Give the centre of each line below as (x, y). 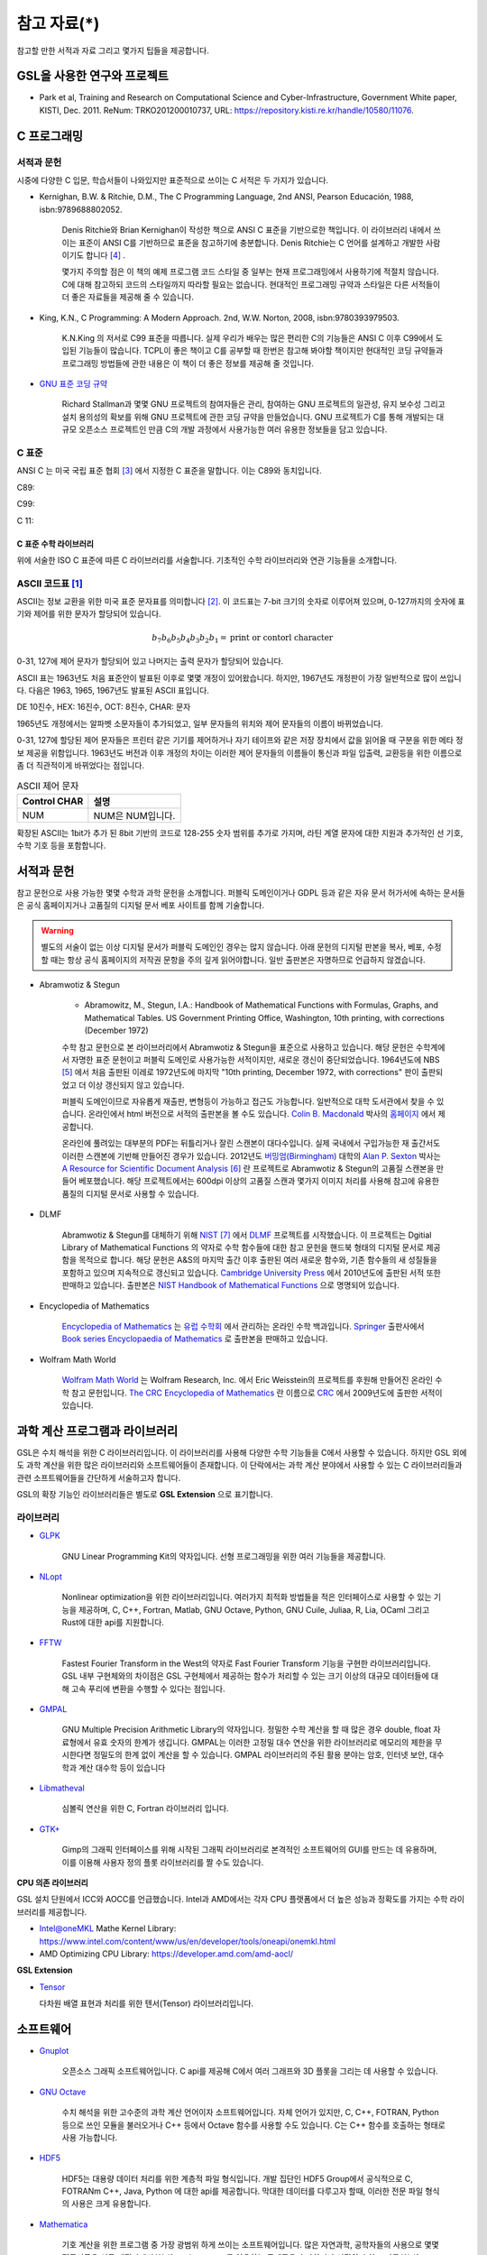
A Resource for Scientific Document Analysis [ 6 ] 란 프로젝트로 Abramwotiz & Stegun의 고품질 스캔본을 (248, 1169)
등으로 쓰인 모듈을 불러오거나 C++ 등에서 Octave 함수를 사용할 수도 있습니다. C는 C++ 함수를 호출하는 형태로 (253, 2125)
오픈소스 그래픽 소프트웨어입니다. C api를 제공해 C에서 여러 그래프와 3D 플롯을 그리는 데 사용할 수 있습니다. (250, 2071)
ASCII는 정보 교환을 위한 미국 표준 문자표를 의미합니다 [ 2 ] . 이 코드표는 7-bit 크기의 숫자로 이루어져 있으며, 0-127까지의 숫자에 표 (241, 602)
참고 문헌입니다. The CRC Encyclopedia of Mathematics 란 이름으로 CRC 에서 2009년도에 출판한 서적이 (257, 1393)
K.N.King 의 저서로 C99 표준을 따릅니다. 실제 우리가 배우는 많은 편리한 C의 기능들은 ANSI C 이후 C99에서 (248, 337)
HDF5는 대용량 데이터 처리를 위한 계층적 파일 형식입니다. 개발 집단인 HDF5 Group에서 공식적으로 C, (238, 2178)
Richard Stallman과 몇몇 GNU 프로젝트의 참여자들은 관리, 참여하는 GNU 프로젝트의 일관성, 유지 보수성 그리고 (253, 404)
